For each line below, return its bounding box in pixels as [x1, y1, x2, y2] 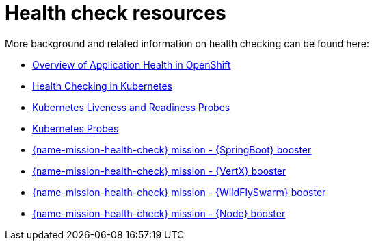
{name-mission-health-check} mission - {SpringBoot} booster [32, 143, 312, 156]
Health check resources [5, 1, 226, 25]
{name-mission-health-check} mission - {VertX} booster [32, 164, 286, 177]
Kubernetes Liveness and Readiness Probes [32, 101, 230, 113]
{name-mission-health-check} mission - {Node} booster [32, 207, 286, 219]
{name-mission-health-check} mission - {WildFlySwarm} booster [32, 186, 326, 198]
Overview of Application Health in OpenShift [32, 58, 231, 71]
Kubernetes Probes [32, 122, 119, 134]
